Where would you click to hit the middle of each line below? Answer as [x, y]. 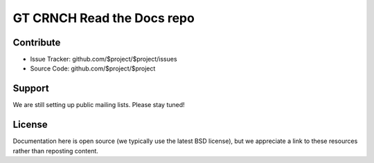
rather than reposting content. [55, 151]
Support [31, 89]
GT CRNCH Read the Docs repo [104, 18]
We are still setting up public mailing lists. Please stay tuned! [99, 105]
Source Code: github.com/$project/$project [93, 68]
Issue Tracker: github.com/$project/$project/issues [104, 59]
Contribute [37, 42]
